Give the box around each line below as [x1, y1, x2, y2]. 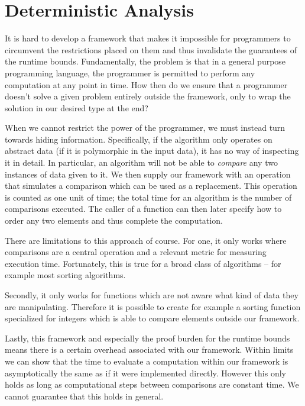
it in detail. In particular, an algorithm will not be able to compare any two [5, 156, 278, 169]
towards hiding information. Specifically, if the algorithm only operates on [5, 133, 272, 145]
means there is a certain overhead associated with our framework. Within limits [5, 343, 294, 356]
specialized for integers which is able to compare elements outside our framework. [5, 312, 300, 324]
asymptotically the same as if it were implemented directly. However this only [5, 366, 286, 379]
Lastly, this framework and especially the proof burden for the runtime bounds [5, 331, 290, 344]
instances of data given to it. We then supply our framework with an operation [5, 167, 291, 180]
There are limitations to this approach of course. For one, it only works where [5, 234, 287, 246]
